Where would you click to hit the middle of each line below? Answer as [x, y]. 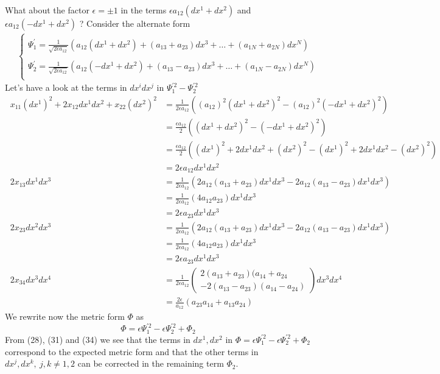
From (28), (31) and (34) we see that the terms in [98, 339]
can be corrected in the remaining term [151, 363]
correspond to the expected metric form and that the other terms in [132, 351]
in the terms [144, 10]
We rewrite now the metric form [65, 316]
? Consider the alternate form [135, 23]
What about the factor [47, 10]
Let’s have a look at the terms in [66, 87]
